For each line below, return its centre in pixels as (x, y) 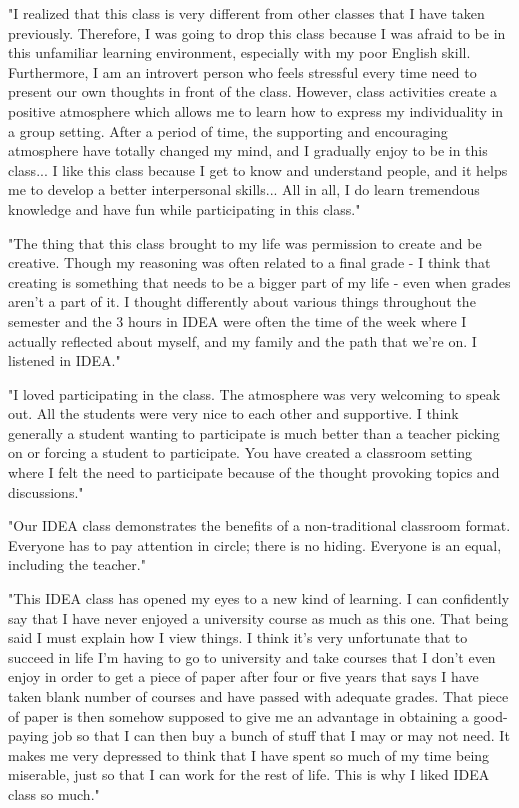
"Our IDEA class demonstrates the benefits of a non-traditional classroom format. (259, 525)
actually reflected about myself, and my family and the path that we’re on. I (242, 340)
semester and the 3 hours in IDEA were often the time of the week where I (237, 320)
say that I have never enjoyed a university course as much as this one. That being (258, 617)
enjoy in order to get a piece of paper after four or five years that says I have (243, 676)
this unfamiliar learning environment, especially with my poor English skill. (239, 52)
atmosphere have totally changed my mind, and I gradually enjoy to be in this (248, 150)
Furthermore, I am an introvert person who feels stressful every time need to (242, 71)
